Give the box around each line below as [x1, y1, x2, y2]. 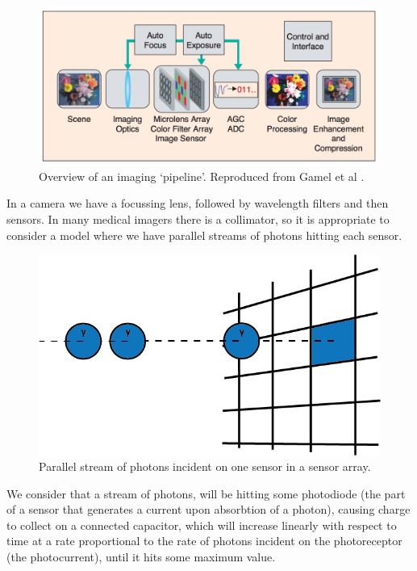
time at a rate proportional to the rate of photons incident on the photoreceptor [6, 532, 402, 549]
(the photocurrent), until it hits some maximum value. [6, 548, 276, 565]
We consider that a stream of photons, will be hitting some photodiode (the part [6, 485, 406, 502]
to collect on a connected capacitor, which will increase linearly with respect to [6, 516, 397, 533]
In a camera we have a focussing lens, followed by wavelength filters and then [6, 195, 389, 212]
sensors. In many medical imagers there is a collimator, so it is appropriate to [6, 211, 390, 228]
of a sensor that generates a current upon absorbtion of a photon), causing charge [6, 501, 411, 518]
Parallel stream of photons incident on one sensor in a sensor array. [39, 458, 371, 475]
